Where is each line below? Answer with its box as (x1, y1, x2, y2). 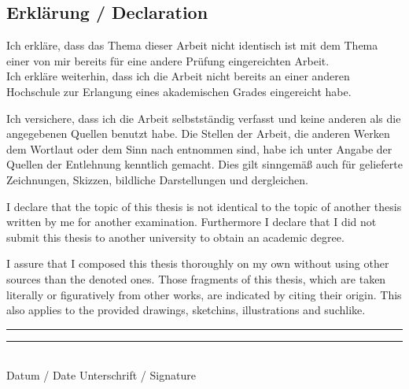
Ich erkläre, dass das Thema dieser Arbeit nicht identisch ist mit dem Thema (6, 37, 378, 54)
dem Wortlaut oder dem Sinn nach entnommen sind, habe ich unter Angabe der (6, 140, 392, 157)
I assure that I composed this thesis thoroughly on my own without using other (6, 255, 389, 272)
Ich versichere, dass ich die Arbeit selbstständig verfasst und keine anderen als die (6, 109, 401, 126)
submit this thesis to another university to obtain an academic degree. (6, 228, 345, 245)
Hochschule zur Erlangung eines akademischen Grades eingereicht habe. (6, 83, 352, 99)
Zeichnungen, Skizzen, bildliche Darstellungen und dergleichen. (6, 171, 308, 187)
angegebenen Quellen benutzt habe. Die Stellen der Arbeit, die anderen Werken (6, 125, 390, 142)
